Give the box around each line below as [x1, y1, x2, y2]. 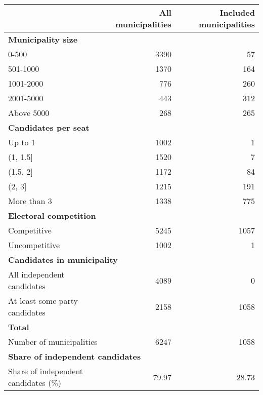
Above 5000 [8, 107, 50, 118]
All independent [8, 268, 65, 280]
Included [220, 7, 255, 18]
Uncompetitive [8, 239, 60, 251]
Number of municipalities [8, 336, 98, 347]
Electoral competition [8, 210, 96, 221]
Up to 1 [8, 136, 35, 148]
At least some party [8, 295, 78, 306]
